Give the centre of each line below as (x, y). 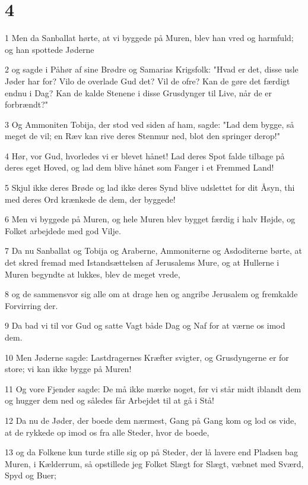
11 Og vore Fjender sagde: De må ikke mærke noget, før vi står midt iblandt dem (153, 388)
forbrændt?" (27, 104)
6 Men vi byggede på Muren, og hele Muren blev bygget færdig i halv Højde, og (150, 219)
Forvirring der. (31, 305)
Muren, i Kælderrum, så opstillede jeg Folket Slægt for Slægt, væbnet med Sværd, (154, 463)
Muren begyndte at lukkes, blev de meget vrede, (93, 274)
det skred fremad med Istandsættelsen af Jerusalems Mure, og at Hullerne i (142, 262)
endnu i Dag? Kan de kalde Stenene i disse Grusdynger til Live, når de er (139, 92)
